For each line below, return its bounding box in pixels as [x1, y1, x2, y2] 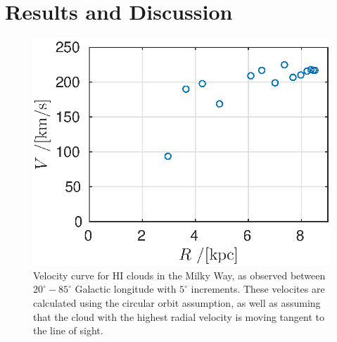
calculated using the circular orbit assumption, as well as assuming [33, 296, 321, 310]
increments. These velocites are [191, 281, 325, 296]
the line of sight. [33, 323, 103, 338]
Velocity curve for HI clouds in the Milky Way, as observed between [33, 267, 326, 282]
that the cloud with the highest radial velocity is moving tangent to [33, 309, 324, 324]
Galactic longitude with [75, 281, 177, 296]
